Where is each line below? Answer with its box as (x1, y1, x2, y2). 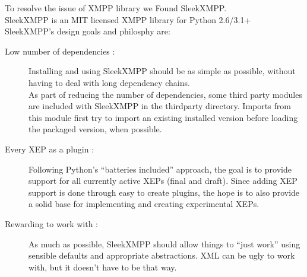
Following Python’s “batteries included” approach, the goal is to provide (29, 163, 292, 175)
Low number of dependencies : (5, 44, 115, 57)
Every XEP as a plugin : (5, 142, 94, 155)
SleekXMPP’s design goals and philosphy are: (5, 25, 170, 37)
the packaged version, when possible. (29, 123, 162, 135)
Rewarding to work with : (5, 217, 98, 230)
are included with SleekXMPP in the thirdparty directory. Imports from (29, 100, 291, 112)
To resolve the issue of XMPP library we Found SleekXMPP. (5, 2, 227, 14)
